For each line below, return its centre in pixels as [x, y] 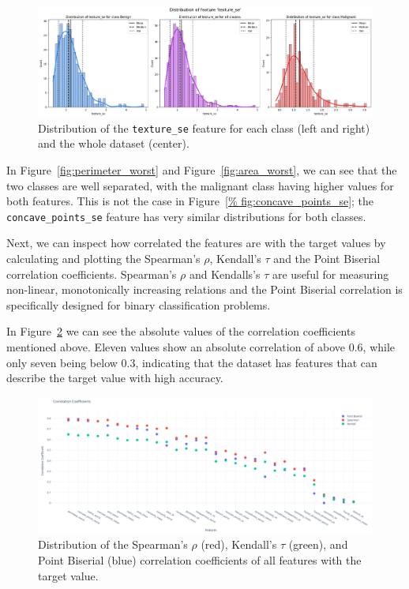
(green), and [318, 544]
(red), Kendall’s [239, 544]
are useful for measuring [330, 274]
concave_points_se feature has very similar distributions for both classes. [186, 216]
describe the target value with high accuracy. [115, 378]
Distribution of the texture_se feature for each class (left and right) [204, 128]
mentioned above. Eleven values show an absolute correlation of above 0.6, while [201, 346]
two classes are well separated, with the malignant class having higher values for [200, 185]
